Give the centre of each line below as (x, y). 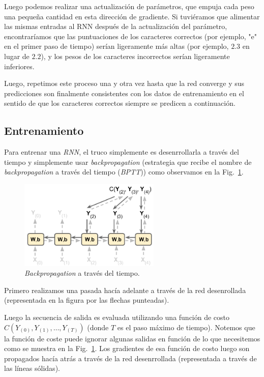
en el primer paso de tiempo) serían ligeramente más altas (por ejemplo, (116, 46)
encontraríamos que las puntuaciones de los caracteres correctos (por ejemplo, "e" (130, 36)
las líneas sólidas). (32, 368)
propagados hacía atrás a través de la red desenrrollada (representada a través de (130, 358)
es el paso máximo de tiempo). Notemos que (186, 327)
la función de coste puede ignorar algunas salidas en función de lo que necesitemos (132, 338)
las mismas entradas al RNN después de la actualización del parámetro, (116, 26)
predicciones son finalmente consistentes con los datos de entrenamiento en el (124, 93)
